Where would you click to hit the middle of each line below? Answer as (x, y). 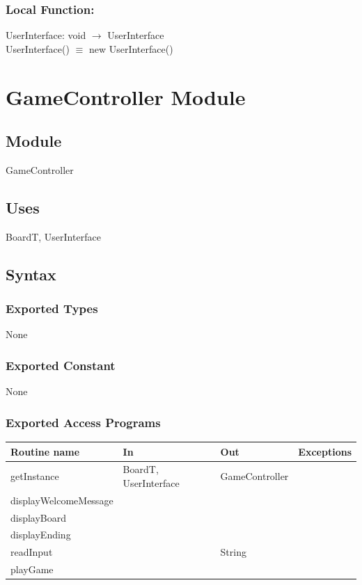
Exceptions (325, 451)
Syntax (31, 274)
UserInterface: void (46, 35)
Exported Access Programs (83, 422)
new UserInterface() (131, 48)
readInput (32, 552)
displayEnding (41, 535)
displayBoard (39, 517)
